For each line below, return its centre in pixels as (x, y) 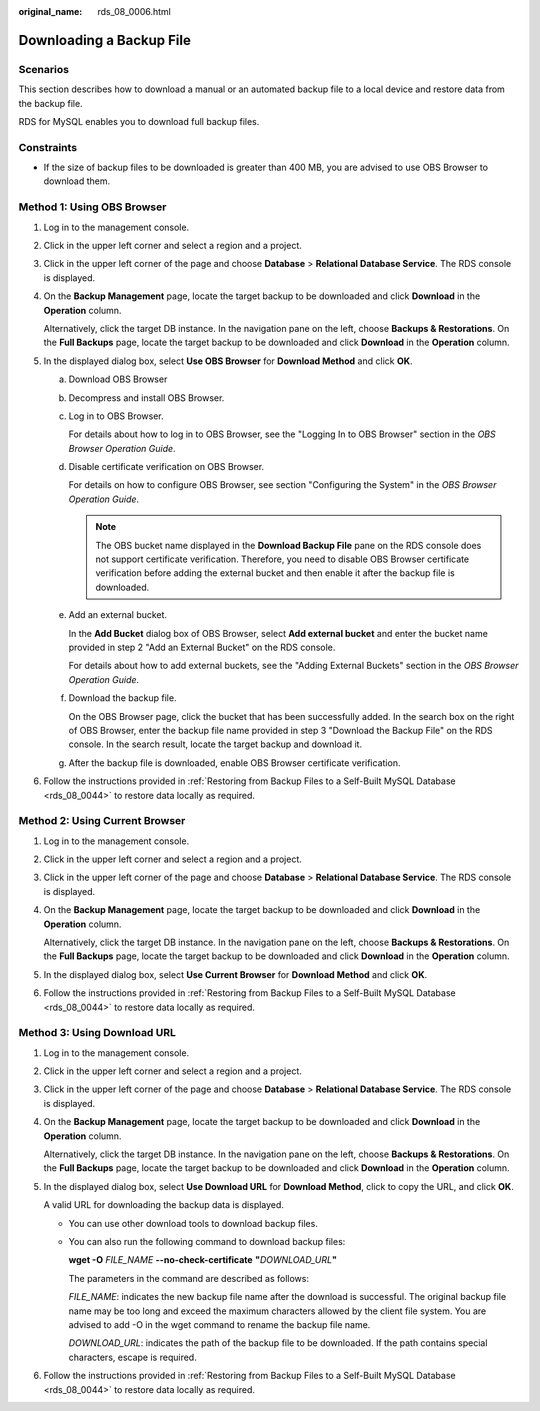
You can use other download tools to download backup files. (193, 1223)
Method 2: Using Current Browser (102, 821)
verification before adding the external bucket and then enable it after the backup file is (275, 573)
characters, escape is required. (132, 1357)
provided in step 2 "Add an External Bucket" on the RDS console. (202, 647)
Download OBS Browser (118, 379)
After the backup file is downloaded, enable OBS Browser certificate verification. (234, 762)
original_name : (50, 11)
